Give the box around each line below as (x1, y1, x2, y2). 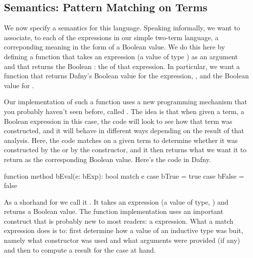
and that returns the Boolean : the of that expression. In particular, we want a (4, 61, 240, 71)
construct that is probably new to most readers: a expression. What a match (4, 215, 233, 226)
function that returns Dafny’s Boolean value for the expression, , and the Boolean (4, 70, 249, 81)
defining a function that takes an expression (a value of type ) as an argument (4, 51, 238, 61)
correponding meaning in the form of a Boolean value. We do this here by (4, 42, 225, 52)
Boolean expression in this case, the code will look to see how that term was (4, 116, 232, 126)
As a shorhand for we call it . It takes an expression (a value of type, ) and (4, 196, 229, 207)
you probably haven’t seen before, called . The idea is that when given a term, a (4, 106, 245, 116)
